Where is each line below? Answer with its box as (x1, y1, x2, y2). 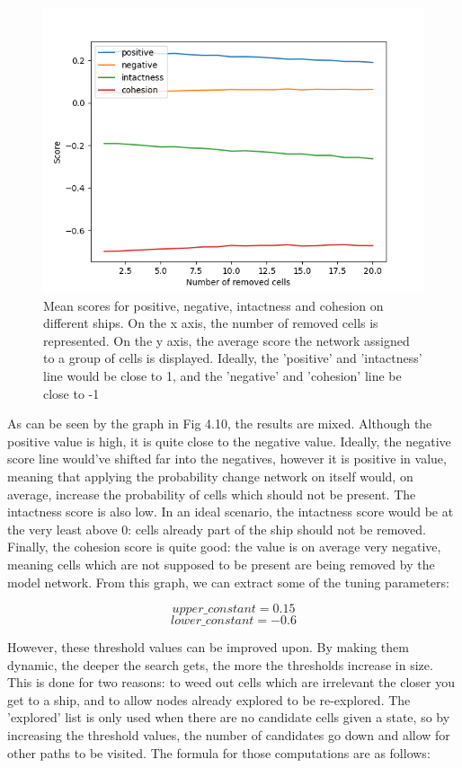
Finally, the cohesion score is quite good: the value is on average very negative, (7, 537, 441, 556)
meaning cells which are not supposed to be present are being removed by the (7, 554, 435, 573)
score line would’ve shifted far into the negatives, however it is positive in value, (7, 449, 447, 468)
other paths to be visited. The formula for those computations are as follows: (7, 743, 431, 762)
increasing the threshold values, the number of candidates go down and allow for (7, 726, 450, 745)
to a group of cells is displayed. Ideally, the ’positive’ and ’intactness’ (43, 349, 422, 367)
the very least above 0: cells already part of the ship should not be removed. (7, 519, 426, 538)
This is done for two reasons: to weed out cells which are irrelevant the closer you (7, 673, 456, 692)
